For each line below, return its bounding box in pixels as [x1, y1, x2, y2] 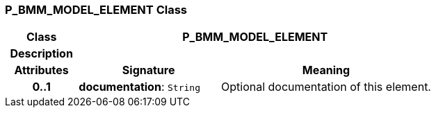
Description [10, 46, 73, 61]
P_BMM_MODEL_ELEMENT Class [5, 3, 187, 17]
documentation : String [79, 80, 200, 94]
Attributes [14, 63, 69, 78]
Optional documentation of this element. [220, 80, 431, 94]
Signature [122, 63, 175, 78]
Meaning [302, 63, 350, 78]
